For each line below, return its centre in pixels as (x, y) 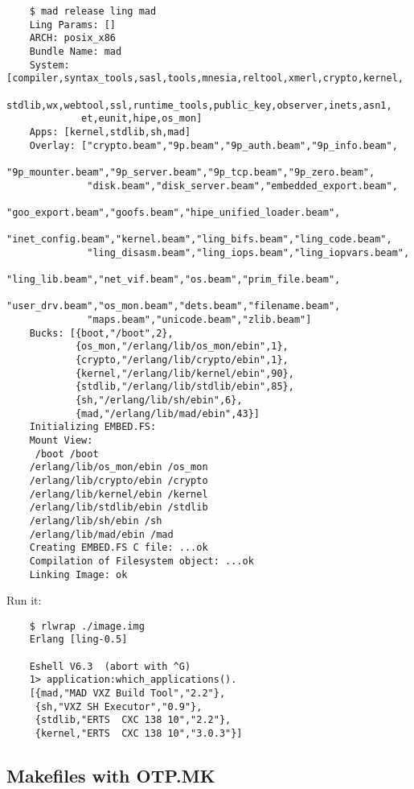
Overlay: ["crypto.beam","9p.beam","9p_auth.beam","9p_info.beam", (213, 145)
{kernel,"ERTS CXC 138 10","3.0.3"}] (139, 734)
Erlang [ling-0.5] (78, 640)
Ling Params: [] (73, 25)
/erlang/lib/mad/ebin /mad (101, 534)
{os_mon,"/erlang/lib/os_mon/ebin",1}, (182, 347)
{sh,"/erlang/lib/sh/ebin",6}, (159, 401)
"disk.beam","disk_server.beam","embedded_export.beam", (242, 186)
